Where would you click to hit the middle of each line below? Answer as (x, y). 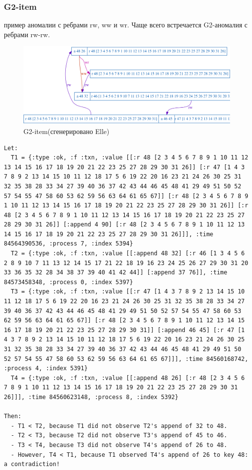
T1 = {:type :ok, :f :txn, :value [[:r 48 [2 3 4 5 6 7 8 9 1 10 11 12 (130, 158)
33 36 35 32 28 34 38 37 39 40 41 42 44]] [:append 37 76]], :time (116, 273)
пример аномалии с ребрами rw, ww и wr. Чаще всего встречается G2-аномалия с (126, 25)
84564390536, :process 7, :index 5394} (68, 244)
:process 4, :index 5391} (46, 369)
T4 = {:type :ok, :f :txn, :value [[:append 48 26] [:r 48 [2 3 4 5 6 (128, 378)
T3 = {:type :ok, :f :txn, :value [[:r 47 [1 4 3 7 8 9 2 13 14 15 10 (128, 292)
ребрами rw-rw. (27, 34)
